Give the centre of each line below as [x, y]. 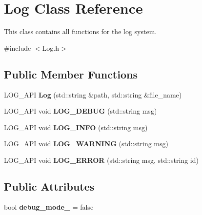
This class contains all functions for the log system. [81, 31]
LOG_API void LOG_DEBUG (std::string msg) [81, 111]
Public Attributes [49, 186]
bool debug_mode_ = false [49, 206]
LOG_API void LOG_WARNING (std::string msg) [86, 144]
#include [18, 48]
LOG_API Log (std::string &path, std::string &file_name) [93, 94]
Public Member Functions [71, 74]
